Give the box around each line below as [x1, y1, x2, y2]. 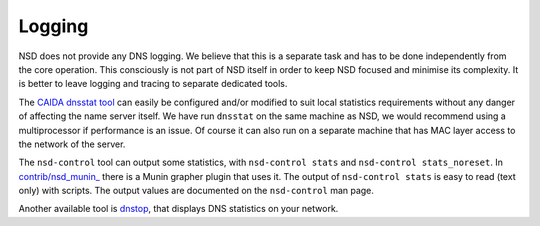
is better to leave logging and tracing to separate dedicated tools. [18, 78, 288, 90]
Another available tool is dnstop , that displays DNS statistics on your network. [18, 203, 339, 215]
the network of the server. [18, 138, 126, 150]
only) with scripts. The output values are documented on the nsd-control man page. [18, 185, 375, 197]
